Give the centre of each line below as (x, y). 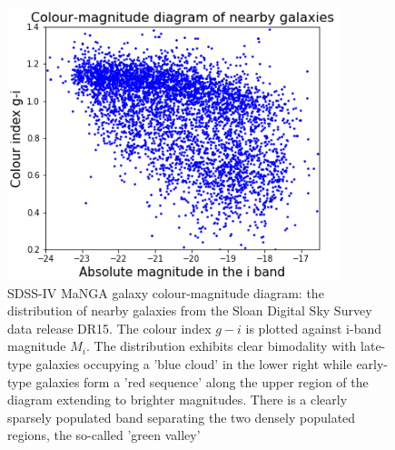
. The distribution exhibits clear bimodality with (222, 346)
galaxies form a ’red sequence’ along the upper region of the (202, 381)
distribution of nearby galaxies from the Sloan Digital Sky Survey (190, 310)
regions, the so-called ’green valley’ (104, 435)
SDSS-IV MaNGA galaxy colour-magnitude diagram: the (166, 292)
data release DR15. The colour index (109, 328)
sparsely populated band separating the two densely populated (182, 417)
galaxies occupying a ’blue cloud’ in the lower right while (194, 363)
